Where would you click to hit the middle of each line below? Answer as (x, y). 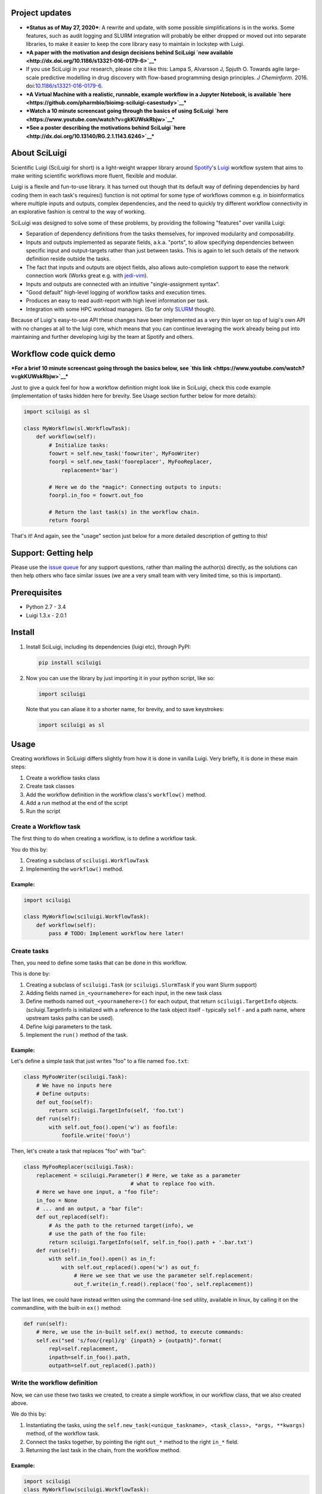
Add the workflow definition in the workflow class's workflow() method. (116, 794)
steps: (18, 767)
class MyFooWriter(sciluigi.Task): (75, 1077)
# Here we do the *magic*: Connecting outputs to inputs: (135, 487)
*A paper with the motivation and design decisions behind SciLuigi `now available (130, 52)
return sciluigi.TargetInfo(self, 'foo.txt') (116, 1110)
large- (293, 69)
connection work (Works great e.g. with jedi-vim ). (87, 275)
